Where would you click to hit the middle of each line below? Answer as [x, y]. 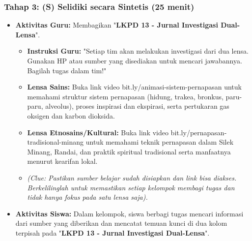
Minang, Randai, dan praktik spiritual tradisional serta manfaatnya [129, 151]
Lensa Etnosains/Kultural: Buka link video [98, 132]
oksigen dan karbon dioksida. [71, 115]
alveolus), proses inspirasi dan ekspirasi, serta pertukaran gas [137, 106]
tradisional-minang [56, 142]
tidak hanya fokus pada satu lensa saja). [87, 197]
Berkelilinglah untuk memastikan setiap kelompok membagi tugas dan [131, 187]
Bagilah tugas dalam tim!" [67, 70]
